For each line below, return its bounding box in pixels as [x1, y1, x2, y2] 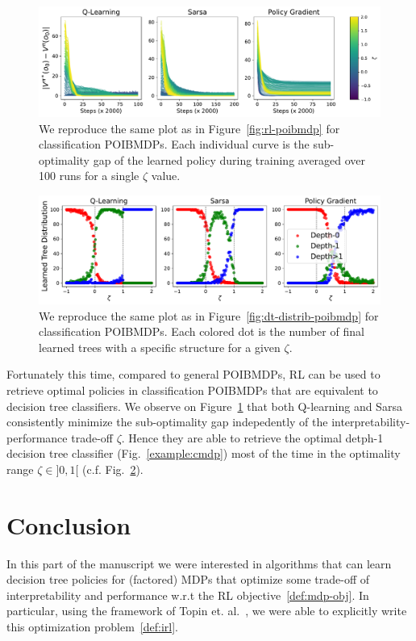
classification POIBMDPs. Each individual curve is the [39, 136, 310, 153]
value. [151, 167, 181, 184]
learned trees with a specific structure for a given [39, 338, 281, 355]
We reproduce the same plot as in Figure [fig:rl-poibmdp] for [39, 119, 340, 136]
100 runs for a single [39, 167, 139, 184]
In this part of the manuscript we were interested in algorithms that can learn [6, 555, 392, 572]
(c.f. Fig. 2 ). [82, 460, 144, 477]
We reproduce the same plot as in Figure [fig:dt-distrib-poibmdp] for [39, 307, 379, 324]
